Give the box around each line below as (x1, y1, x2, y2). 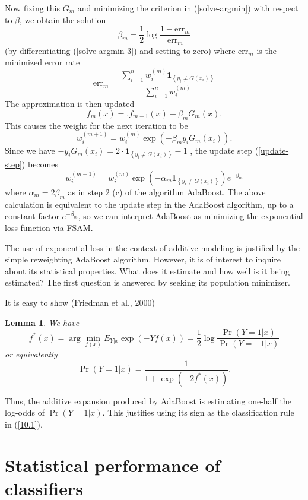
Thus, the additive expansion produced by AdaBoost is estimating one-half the (5, 394, 291, 407)
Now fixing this (5, 2, 61, 14)
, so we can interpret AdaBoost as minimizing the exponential (78, 210, 303, 222)
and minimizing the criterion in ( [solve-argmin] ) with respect (77, 2, 299, 14)
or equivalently (5, 348, 58, 360)
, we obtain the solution (20, 13, 106, 26)
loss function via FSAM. (5, 221, 93, 233)
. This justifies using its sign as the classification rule (102, 406, 294, 419)
